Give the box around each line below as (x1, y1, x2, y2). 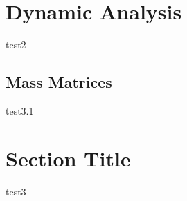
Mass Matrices (6, 71, 112, 93)
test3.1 (6, 103, 34, 117)
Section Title (6, 144, 131, 172)
